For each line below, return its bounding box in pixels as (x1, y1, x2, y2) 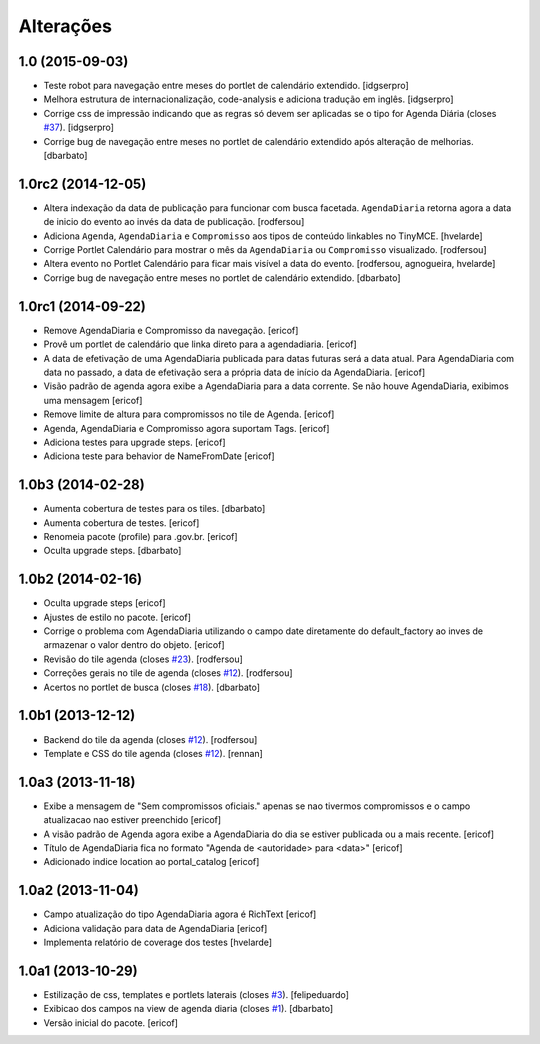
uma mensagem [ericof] (43, 394, 143, 406)
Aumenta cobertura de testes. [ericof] (43, 516, 200, 529)
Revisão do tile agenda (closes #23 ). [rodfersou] (43, 653, 244, 665)
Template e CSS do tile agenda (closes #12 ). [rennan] (43, 747, 264, 759)
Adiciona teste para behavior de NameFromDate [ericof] (43, 450, 275, 462)
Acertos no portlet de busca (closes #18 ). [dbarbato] (43, 681, 260, 693)
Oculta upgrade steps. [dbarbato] (43, 545, 182, 557)
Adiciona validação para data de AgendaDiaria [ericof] (43, 922, 268, 934)
